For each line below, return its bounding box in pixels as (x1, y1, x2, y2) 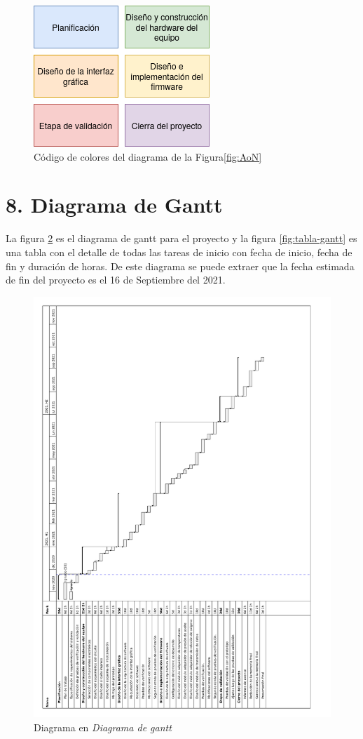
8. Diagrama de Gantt (6, 190, 223, 219)
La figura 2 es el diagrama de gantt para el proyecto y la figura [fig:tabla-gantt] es (6, 231, 357, 246)
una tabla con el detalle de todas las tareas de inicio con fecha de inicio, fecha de (6, 244, 352, 259)
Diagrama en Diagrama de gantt (34, 719, 172, 734)
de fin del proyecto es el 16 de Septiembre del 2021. (6, 272, 226, 287)
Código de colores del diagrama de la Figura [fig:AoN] (34, 149, 262, 164)
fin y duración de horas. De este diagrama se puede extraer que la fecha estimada (6, 258, 355, 273)
